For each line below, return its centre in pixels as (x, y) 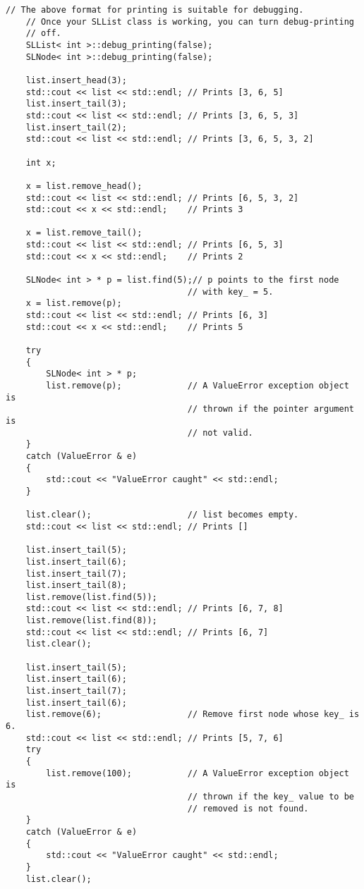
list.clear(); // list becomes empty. (162, 515)
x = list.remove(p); (74, 304)
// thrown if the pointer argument (271, 409)
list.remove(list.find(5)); (91, 597)
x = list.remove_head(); (84, 186)
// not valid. (220, 433)
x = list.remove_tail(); (84, 233)
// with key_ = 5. (230, 292)
